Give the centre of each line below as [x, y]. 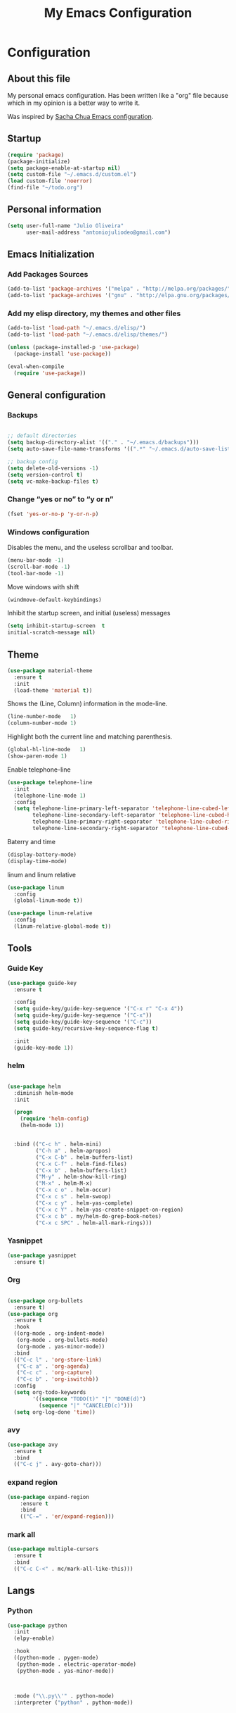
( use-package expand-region [48, 1497]
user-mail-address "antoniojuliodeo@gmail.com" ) [98, 232]
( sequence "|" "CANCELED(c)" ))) [86, 1405]
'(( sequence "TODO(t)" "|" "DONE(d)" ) [89, 1399]
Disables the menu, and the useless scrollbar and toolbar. [90, 547]
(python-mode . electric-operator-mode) [77, 1664]
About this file [39, 79]
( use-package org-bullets [45, 1300]
